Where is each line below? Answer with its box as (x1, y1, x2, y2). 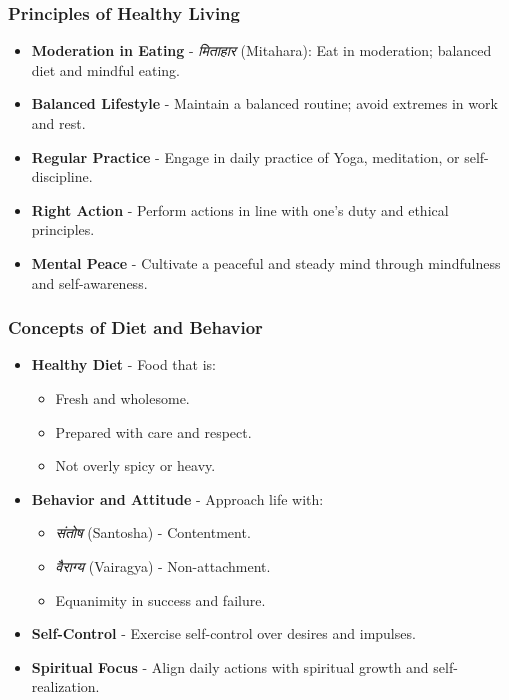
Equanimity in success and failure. (55, 589, 266, 610)
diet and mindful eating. (31, 59, 181, 80)
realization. (31, 676, 100, 697)
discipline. (31, 166, 93, 187)
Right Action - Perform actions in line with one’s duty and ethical (31, 199, 449, 220)
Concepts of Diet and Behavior (8, 315, 263, 340)
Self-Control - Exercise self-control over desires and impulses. (31, 623, 416, 644)
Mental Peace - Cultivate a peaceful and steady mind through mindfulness (31, 252, 501, 273)
